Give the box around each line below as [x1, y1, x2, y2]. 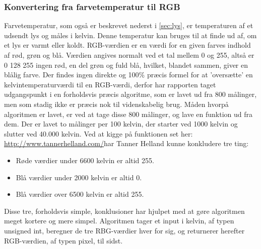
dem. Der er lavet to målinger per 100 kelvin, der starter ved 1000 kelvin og [4, 118, 238, 129]
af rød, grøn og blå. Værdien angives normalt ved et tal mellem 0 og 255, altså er [4, 50, 254, 60]
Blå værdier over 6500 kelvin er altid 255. [16, 189, 144, 199]
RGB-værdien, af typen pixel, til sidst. [4, 235, 123, 245]
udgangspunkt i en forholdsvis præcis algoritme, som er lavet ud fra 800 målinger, [4, 89, 257, 99]
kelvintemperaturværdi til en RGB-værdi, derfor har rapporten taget [4, 79, 216, 89]
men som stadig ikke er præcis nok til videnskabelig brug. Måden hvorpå [4, 98, 229, 109]
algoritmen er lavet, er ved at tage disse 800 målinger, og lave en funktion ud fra [4, 108, 253, 119]
